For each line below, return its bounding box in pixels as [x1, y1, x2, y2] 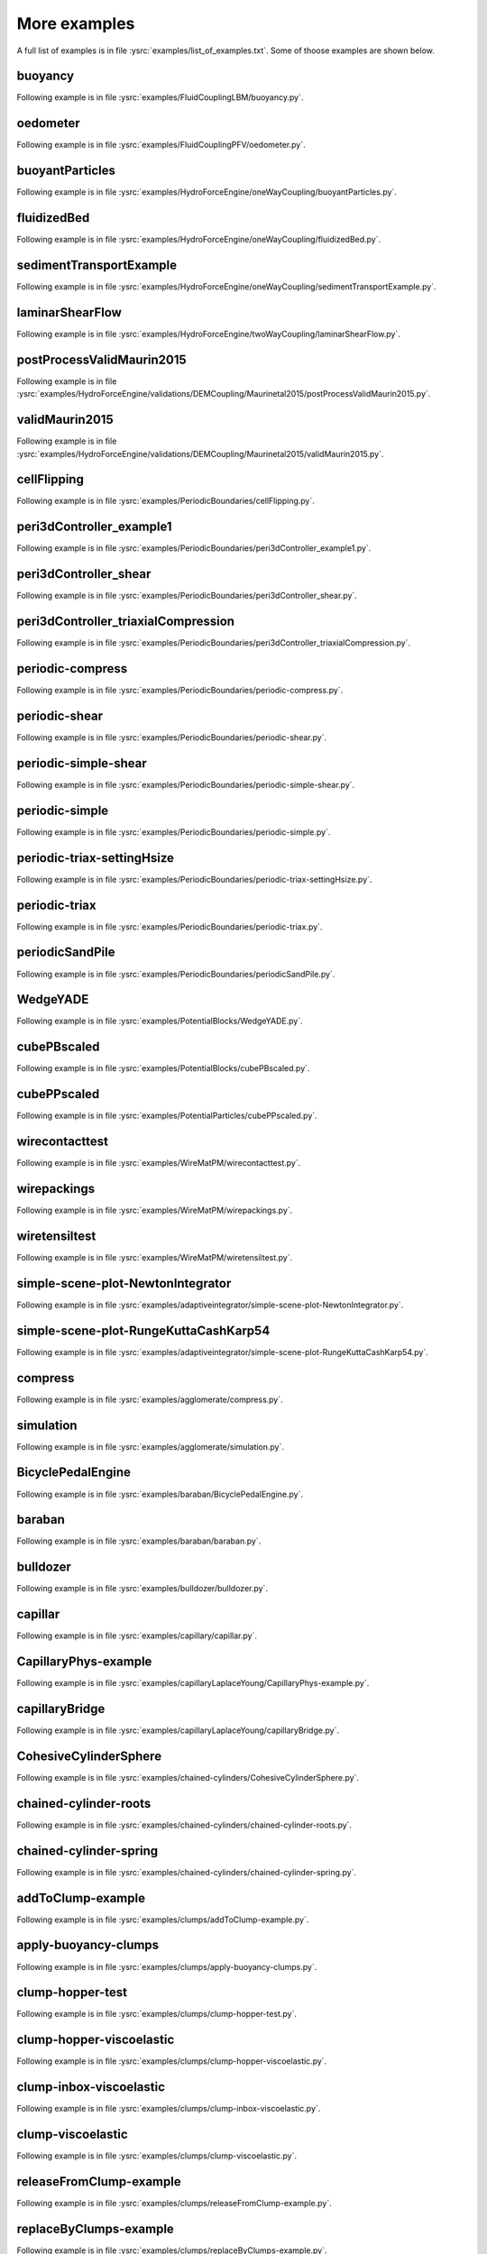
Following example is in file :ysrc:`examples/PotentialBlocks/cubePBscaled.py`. [16, 1063, 310, 1074]
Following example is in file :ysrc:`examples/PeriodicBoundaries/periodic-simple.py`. [16, 826, 331, 838]
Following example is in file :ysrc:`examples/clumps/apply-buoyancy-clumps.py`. [16, 1961, 317, 1972]
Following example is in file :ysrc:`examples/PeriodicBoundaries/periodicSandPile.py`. [16, 968, 335, 979]
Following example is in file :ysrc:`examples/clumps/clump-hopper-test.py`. [16, 2009, 298, 2020]
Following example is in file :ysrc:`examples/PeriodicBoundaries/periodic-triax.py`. [16, 921, 323, 932]
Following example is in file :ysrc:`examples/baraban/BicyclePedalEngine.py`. [16, 1489, 304, 1499]
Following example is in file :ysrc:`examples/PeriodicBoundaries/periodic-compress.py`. [16, 685, 344, 696]
